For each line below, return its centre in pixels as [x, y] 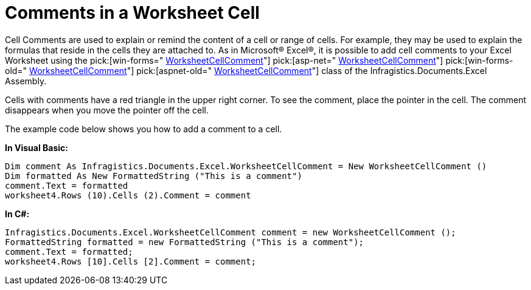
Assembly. [26, 81]
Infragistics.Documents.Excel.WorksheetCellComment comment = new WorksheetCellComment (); [231, 232]
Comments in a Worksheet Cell [132, 13]
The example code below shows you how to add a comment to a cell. [144, 129]
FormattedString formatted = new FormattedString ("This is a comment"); [185, 242]
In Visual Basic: [36, 147]
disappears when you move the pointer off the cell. [107, 110]
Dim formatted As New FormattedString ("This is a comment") [154, 176]
